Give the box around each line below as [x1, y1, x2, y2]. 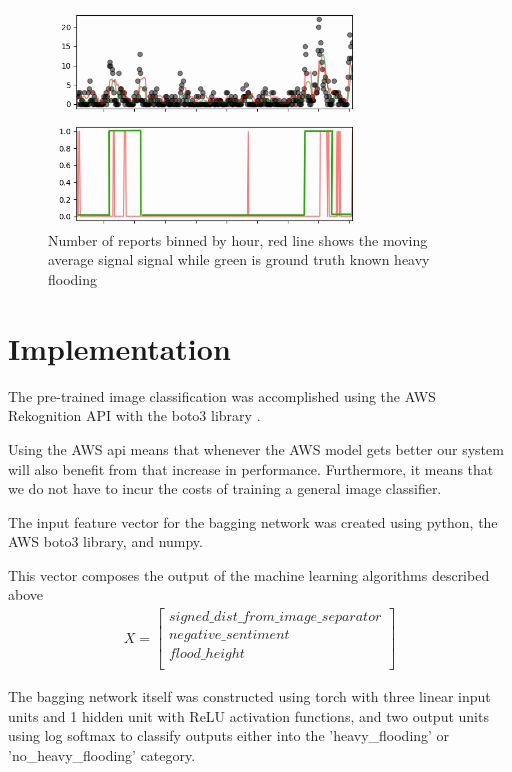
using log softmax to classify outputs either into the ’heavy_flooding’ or [8, 725, 450, 746]
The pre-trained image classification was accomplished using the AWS [8, 385, 436, 406]
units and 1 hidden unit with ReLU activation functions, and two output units [8, 705, 489, 726]
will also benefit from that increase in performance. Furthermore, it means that [8, 458, 494, 479]
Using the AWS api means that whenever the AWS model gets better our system [8, 438, 504, 459]
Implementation [8, 327, 231, 368]
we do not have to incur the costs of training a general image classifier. [8, 478, 442, 499]
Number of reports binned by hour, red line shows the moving [48, 229, 428, 250]
